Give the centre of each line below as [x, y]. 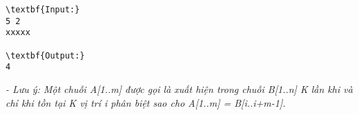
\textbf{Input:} [43, 10]
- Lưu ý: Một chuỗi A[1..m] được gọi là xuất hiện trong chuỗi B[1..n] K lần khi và [179, 88]
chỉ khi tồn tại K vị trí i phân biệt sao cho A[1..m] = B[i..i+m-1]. [146, 102]
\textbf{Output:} [45, 55]
